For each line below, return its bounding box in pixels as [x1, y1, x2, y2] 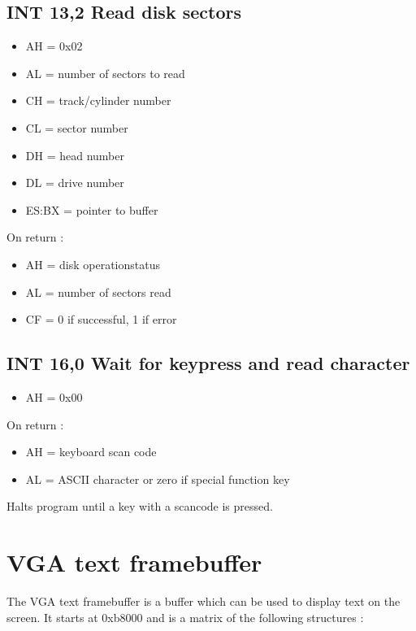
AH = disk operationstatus [25, 255, 160, 272]
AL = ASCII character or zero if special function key [25, 470, 290, 487]
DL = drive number [25, 174, 124, 191]
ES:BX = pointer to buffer [25, 201, 158, 218]
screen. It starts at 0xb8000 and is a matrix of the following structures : [6, 608, 364, 625]
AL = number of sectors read [25, 283, 171, 300]
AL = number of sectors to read [25, 64, 185, 81]
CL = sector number [25, 119, 128, 136]
